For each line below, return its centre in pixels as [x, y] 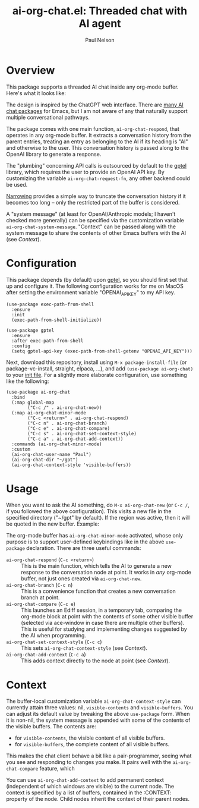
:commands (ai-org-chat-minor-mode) [57, 444]
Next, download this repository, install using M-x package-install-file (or [97, 362]
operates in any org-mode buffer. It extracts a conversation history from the [99, 135]
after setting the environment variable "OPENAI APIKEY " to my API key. [91, 293]
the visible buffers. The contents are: [51, 727]
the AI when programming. [53, 636]
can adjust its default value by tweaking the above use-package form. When [98, 714]
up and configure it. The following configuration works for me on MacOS [95, 286]
